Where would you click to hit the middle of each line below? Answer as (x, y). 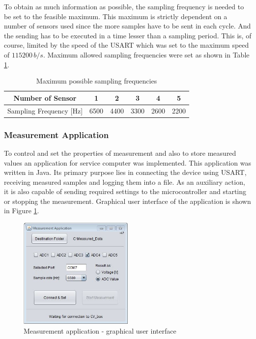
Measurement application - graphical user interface (100, 330)
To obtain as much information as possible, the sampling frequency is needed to (124, 6)
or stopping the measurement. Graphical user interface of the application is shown (128, 201)
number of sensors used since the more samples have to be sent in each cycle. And (128, 26)
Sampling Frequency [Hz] (45, 110)
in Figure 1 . (22, 211)
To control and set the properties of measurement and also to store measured (120, 153)
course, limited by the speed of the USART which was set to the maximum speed (127, 45)
